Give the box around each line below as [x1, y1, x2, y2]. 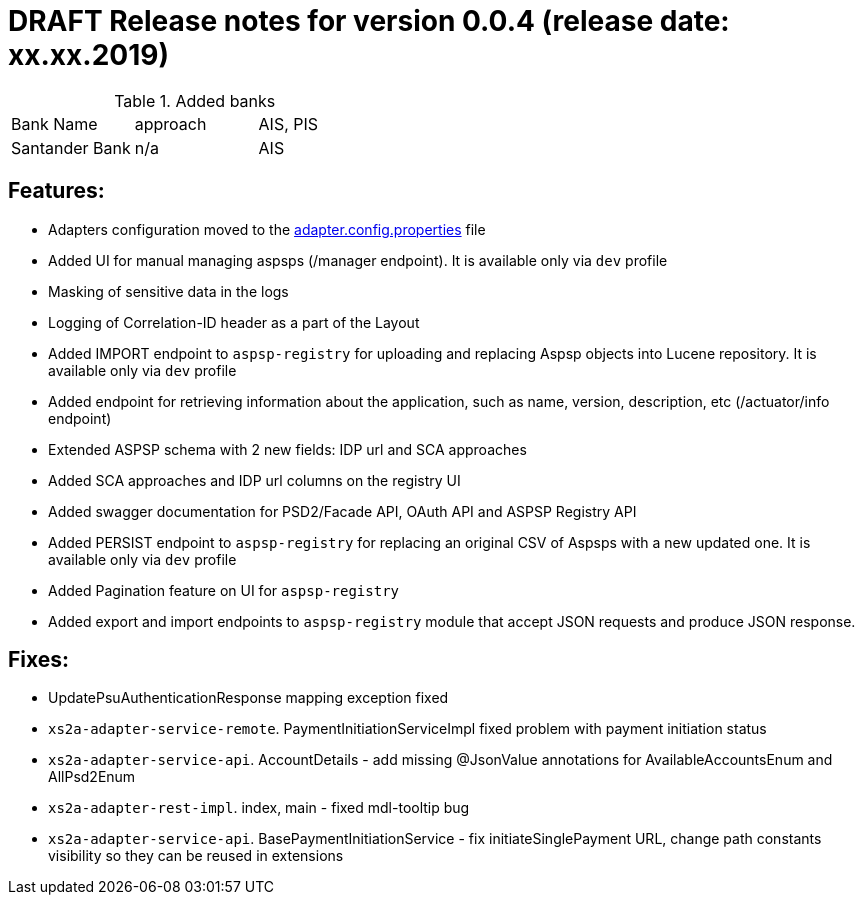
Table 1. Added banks [114, 90, 276, 111]
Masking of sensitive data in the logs [48, 282, 289, 300]
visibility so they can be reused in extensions [48, 847, 344, 865]
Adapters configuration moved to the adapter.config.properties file [48, 220, 486, 238]
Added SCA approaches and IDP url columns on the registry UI [48, 471, 461, 489]
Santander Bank [11, 137, 131, 158]
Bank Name [11, 113, 98, 134]
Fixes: [8, 647, 70, 673]
